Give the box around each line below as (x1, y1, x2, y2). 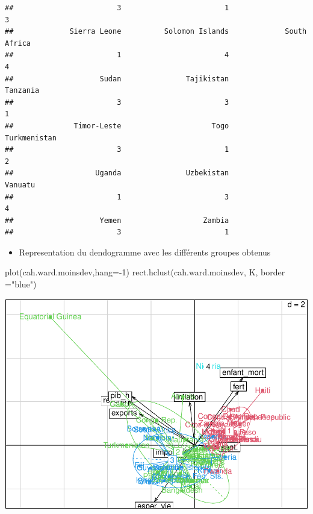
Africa (5, 39, 31, 48)
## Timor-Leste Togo (5, 121, 229, 130)
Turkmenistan (5, 133, 57, 142)
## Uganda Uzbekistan (5, 169, 229, 178)
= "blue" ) (5, 278, 37, 290)
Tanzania (5, 86, 40, 95)
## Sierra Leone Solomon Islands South (5, 27, 307, 36)
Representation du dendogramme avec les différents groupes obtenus (19, 245, 271, 258)
